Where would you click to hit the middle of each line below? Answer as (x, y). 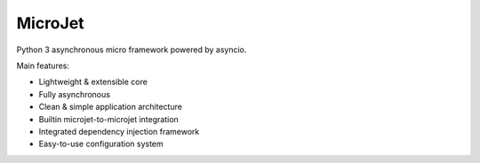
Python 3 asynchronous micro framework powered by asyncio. (132, 50)
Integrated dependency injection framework (119, 131)
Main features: (43, 66)
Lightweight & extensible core (93, 82)
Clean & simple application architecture (110, 107)
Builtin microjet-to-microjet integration (109, 119)
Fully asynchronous (75, 94)
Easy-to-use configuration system (101, 144)
